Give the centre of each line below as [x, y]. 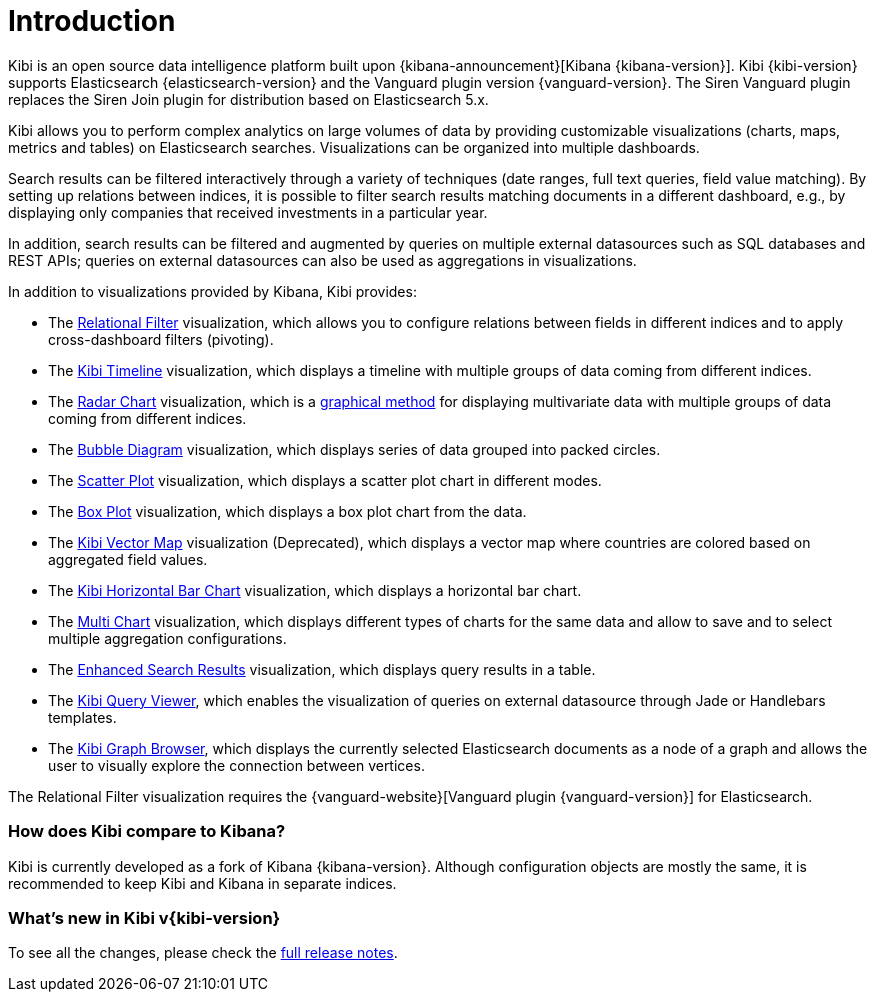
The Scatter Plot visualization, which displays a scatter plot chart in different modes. [325, 480]
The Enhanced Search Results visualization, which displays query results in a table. [322, 669]
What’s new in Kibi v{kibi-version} [144, 917]
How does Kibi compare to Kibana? [147, 831]
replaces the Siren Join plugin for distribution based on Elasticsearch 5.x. [248, 99]
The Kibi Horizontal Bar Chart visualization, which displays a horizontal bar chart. [315, 590]
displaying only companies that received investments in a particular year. [248, 212]
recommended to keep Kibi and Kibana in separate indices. [202, 883]
